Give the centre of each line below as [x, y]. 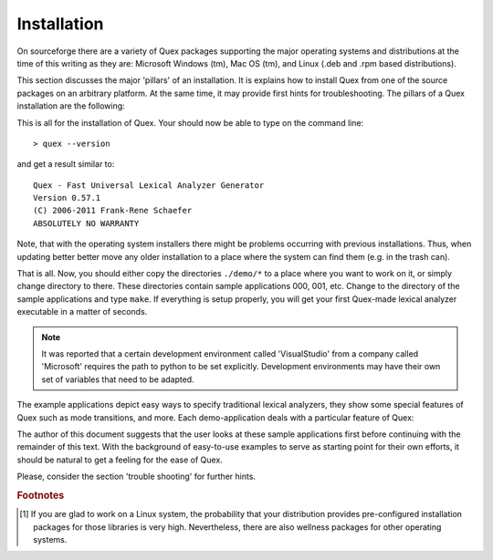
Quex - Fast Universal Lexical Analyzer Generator [149, 185]
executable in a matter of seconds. [82, 312]
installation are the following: [71, 106]
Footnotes [41, 495]
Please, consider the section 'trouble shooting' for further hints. [136, 477]
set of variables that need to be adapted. [118, 379]
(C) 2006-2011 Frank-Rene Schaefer [113, 211]
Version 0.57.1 [67, 198]
